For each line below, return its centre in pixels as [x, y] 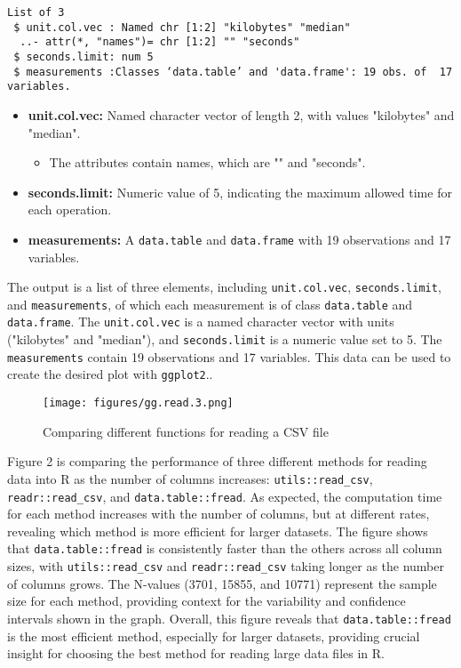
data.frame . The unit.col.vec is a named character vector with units [201, 322]
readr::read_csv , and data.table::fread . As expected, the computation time [225, 496]
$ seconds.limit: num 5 [83, 56]
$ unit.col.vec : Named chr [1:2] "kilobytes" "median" [182, 27]
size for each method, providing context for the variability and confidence [207, 601]
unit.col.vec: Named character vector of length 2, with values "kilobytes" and [241, 114]
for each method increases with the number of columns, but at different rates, [219, 514]
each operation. [70, 209]
